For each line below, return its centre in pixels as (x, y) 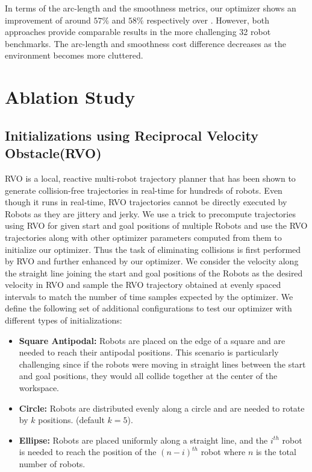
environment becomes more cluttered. (74, 55)
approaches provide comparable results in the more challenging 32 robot (138, 32)
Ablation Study (70, 97)
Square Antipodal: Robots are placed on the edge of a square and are (152, 340)
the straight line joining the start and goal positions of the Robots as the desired (154, 273)
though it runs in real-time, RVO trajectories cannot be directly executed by (146, 202)
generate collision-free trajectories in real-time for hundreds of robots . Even (144, 190)
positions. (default (71, 420)
